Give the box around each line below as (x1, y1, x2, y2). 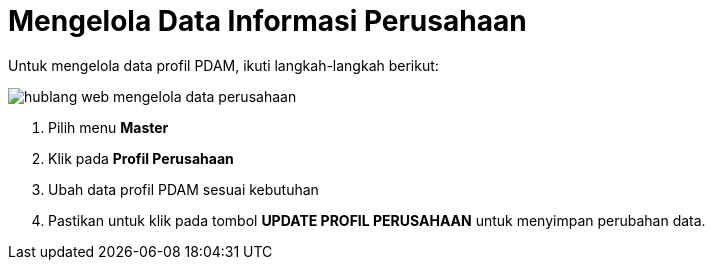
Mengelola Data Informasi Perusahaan (8, 4, 527, 38)
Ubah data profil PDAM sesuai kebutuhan (48, 180, 319, 198)
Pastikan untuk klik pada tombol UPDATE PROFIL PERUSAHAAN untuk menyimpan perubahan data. (48, 211, 706, 229)
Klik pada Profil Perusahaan (48, 149, 234, 167)
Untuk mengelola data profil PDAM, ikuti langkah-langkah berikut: (8, 56, 439, 74)
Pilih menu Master (48, 118, 169, 136)
